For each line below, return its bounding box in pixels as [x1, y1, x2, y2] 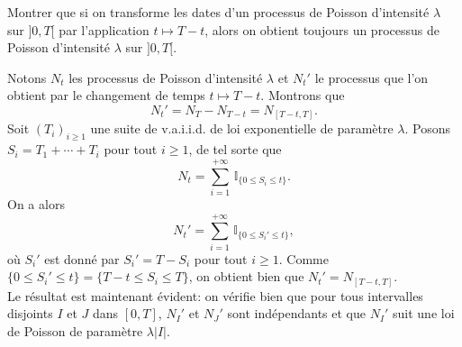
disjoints [7, 304, 53, 323]
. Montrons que [260, 86, 345, 105]
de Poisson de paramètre [7, 322, 143, 341]
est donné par [44, 249, 120, 268]
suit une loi [393, 304, 455, 323]
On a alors [7, 195, 65, 213]
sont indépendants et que [227, 304, 366, 323]
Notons [7, 68, 47, 87]
